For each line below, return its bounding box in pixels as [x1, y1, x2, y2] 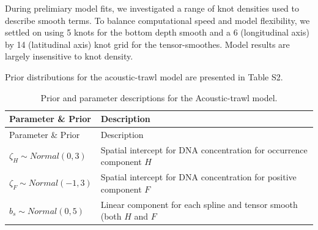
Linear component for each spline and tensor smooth [100, 197, 298, 210]
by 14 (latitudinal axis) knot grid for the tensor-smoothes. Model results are [5, 37, 290, 50]
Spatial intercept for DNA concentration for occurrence [100, 143, 308, 156]
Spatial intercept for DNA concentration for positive [100, 171, 297, 183]
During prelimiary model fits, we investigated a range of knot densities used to [5, 2, 300, 14]
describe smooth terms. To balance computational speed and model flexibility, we [5, 13, 310, 26]
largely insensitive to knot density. [5, 50, 133, 63]
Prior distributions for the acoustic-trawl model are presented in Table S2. [5, 70, 283, 83]
